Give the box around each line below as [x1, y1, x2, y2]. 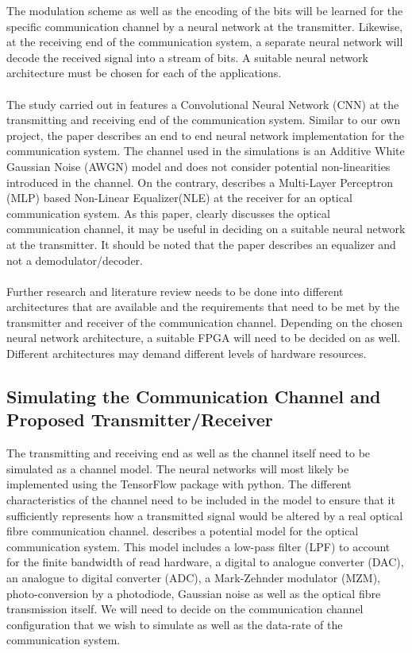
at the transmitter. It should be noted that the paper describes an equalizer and [6, 235, 396, 252]
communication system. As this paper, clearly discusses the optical [6, 204, 330, 221]
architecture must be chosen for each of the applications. [6, 64, 282, 81]
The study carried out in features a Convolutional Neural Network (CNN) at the [6, 95, 399, 112]
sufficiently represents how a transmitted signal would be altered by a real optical [6, 507, 403, 523]
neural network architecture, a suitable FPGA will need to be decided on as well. [6, 329, 401, 346]
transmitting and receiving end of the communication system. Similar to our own [6, 111, 401, 128]
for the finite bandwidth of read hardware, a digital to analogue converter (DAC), [6, 554, 404, 570]
